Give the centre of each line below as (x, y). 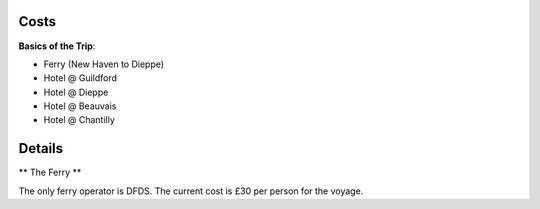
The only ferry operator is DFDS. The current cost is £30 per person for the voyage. (191, 191)
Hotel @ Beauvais (80, 106)
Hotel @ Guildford (80, 78)
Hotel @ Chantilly (79, 120)
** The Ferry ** (50, 172)
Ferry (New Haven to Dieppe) (104, 64)
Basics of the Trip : (57, 46)
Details (41, 148)
